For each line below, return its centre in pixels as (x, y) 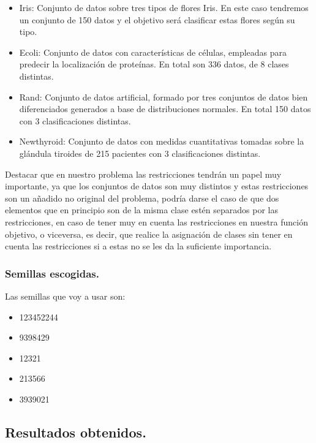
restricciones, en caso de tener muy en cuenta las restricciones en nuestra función (156, 222)
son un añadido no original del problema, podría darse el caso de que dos (142, 198)
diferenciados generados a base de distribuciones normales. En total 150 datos (165, 109)
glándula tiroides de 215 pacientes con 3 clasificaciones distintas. (140, 153)
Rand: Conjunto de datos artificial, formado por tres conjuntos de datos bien (164, 97)
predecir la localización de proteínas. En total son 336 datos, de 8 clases (154, 64)
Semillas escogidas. (52, 273)
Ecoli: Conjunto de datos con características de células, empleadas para (153, 52)
